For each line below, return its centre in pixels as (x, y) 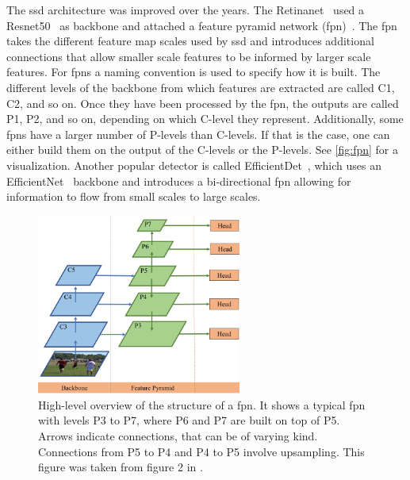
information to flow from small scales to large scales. (134, 196)
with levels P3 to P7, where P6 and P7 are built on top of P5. (189, 420)
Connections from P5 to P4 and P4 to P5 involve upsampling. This (201, 451)
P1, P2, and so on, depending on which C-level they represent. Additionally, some (205, 119)
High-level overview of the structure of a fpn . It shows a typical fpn (202, 404)
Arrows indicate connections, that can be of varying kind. (178, 436)
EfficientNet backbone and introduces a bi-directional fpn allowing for (179, 180)
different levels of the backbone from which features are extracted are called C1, (201, 87)
